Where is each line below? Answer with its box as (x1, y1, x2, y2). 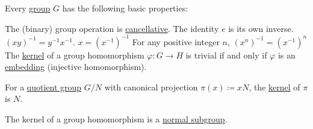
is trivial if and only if (185, 48, 267, 61)
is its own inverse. (228, 22, 294, 34)
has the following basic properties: (62, 2, 188, 14)
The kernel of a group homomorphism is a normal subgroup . (5, 113, 228, 125)
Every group (5, 2, 51, 14)
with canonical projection (104, 80, 198, 93)
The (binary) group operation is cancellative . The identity (5, 22, 219, 34)
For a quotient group (5, 80, 82, 93)
